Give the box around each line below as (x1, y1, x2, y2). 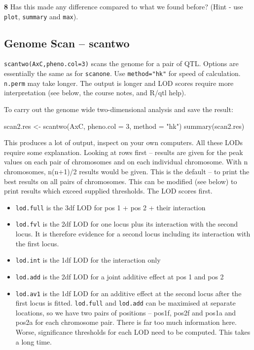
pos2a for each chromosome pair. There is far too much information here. (15, 317, 237, 327)
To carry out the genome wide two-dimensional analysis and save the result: (4, 104, 233, 115)
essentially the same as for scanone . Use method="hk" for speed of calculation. (4, 68, 241, 78)
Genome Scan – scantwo (4, 35, 130, 50)
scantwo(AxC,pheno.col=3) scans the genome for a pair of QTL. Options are (4, 58, 239, 69)
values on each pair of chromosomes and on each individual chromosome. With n (4, 156, 248, 167)
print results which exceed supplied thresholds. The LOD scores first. (4, 186, 213, 196)
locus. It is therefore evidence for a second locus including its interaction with (15, 229, 251, 239)
